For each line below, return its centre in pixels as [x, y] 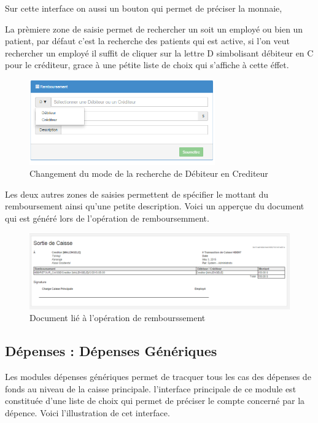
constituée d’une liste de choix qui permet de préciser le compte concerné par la [155, 401]
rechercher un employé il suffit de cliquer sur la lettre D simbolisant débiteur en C [159, 52]
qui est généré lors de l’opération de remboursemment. [107, 218]
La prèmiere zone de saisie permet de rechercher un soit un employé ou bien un [154, 29]
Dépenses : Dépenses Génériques [111, 351]
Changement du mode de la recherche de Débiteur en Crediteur [149, 173]
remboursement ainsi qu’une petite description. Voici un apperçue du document [155, 206]
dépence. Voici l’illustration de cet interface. [87, 412]
